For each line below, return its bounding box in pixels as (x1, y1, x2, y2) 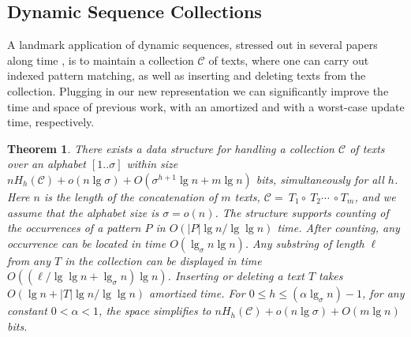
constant (7, 302, 47, 319)
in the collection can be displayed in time (65, 252, 262, 268)
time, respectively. (7, 114, 95, 130)
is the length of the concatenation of (43, 188, 218, 204)
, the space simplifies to (99, 302, 211, 319)
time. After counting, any (277, 219, 400, 236)
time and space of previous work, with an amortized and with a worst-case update (7, 98, 405, 114)
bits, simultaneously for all (256, 170, 384, 187)
